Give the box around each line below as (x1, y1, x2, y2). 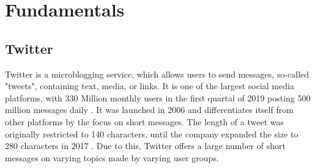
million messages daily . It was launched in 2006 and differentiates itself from (5, 103, 294, 116)
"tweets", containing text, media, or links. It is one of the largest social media (5, 79, 294, 92)
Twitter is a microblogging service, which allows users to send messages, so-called (5, 67, 309, 80)
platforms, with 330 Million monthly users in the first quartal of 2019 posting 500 (5, 91, 311, 104)
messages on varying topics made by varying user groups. (5, 151, 219, 164)
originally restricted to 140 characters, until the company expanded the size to (5, 127, 298, 140)
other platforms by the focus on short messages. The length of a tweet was (5, 115, 284, 128)
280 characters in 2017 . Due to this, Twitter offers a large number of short (5, 139, 286, 152)
